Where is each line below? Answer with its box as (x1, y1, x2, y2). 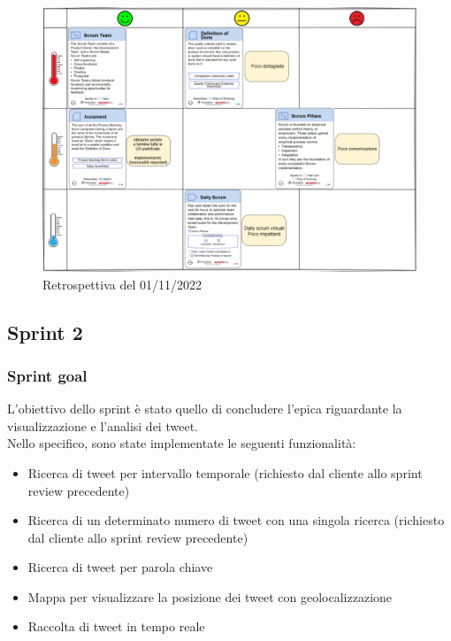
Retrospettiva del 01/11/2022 (42, 274, 202, 293)
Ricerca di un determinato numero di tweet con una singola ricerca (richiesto (27, 511, 445, 529)
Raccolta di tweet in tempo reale (27, 617, 205, 636)
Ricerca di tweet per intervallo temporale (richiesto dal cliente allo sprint (27, 463, 423, 482)
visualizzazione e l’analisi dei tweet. (7, 416, 198, 435)
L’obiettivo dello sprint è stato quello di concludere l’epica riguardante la (7, 399, 402, 418)
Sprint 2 (7, 318, 83, 345)
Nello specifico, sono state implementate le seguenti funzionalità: (7, 434, 356, 452)
